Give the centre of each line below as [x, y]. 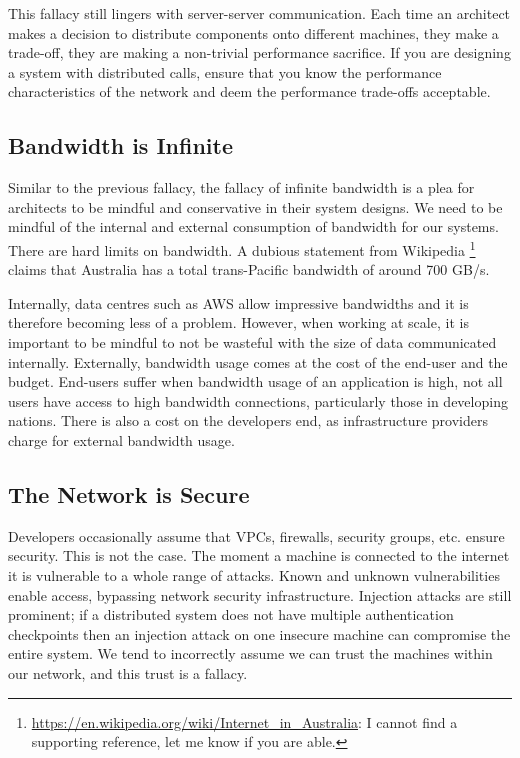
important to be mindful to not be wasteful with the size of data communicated [252, 341]
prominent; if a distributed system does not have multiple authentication [231, 614]
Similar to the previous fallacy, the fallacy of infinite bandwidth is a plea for [241, 187]
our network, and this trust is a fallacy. [128, 672]
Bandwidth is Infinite [121, 145]
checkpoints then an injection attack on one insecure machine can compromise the [259, 633]
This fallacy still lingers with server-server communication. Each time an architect [259, 13]
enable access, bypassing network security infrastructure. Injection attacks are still [260, 594]
